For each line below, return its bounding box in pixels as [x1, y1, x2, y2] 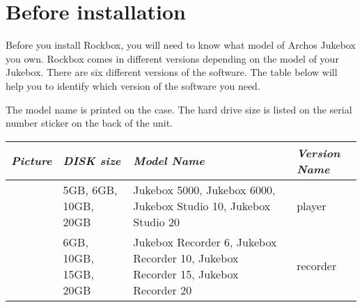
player [297, 197, 326, 214]
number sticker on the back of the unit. [6, 116, 173, 130]
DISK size [63, 152, 121, 169]
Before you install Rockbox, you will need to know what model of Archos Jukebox [6, 38, 356, 52]
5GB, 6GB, [63, 181, 118, 198]
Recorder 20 [133, 281, 192, 298]
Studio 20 [133, 213, 180, 230]
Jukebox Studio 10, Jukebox [133, 197, 271, 214]
